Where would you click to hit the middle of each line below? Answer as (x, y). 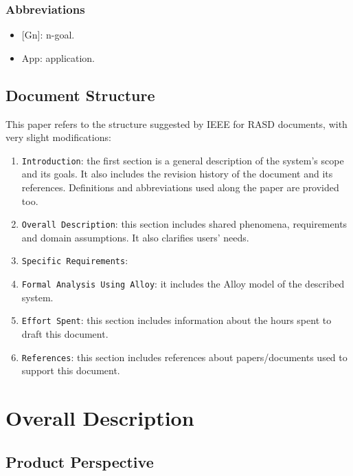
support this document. (71, 370)
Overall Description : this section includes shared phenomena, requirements (184, 224)
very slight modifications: (58, 137)
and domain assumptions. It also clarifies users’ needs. (135, 237)
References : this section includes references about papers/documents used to (184, 357)
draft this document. (65, 334)
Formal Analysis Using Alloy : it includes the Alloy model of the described (183, 284)
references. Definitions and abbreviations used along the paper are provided (180, 187)
